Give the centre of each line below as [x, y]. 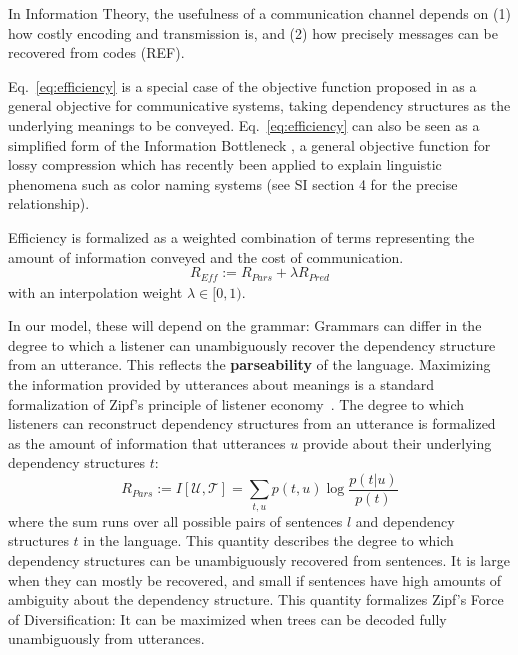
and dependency [405, 520]
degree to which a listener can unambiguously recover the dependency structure [252, 344]
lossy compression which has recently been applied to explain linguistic [225, 164]
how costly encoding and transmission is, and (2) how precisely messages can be [253, 32]
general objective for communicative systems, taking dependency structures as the [259, 105]
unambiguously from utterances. [106, 638]
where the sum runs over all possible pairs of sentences [175, 520]
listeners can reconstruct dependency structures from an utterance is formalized [252, 423]
